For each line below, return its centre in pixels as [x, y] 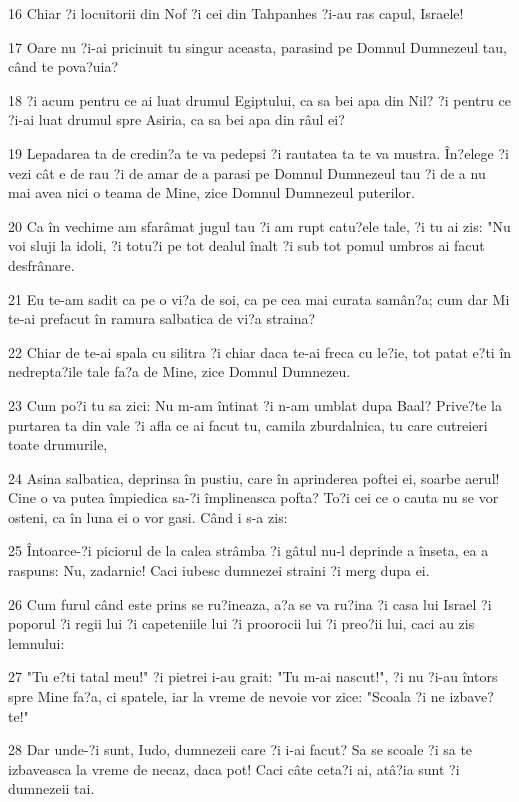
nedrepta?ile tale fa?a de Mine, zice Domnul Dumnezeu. [179, 371]
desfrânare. [41, 264]
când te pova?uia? [63, 66]
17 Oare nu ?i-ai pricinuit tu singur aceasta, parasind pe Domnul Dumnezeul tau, [257, 46]
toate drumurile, [58, 444]
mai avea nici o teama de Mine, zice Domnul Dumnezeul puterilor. [211, 192]
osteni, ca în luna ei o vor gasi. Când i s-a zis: [148, 516]
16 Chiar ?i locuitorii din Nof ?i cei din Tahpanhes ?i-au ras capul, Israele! [236, 13]
